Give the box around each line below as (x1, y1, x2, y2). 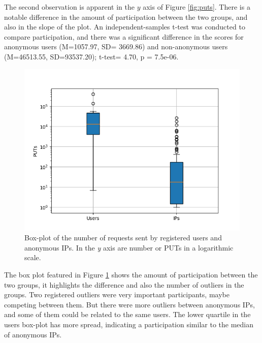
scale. (24, 252, 41, 263)
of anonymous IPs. (4, 329, 62, 339)
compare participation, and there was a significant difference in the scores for (4, 31, 244, 42)
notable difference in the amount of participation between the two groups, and (4, 11, 248, 22)
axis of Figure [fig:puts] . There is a (143, 2, 250, 12)
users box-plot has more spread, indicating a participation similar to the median (4, 319, 253, 329)
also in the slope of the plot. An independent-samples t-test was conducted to (4, 21, 245, 32)
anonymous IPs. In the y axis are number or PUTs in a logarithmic (24, 242, 234, 253)
